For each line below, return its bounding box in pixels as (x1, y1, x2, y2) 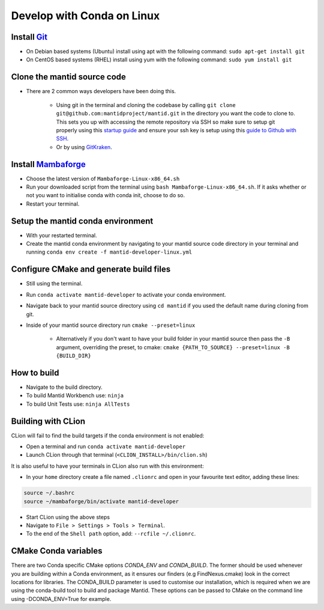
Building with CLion (11, 416, 85, 426)
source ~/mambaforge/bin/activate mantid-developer (23, 498, 179, 505)
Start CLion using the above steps (26, 513, 110, 520)
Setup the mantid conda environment (11, 216, 154, 226)
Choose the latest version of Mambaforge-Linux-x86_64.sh (26, 175, 180, 182)
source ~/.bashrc (23, 490, 75, 496)
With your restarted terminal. (26, 231, 97, 239)
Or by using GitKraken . (56, 143, 112, 150)
